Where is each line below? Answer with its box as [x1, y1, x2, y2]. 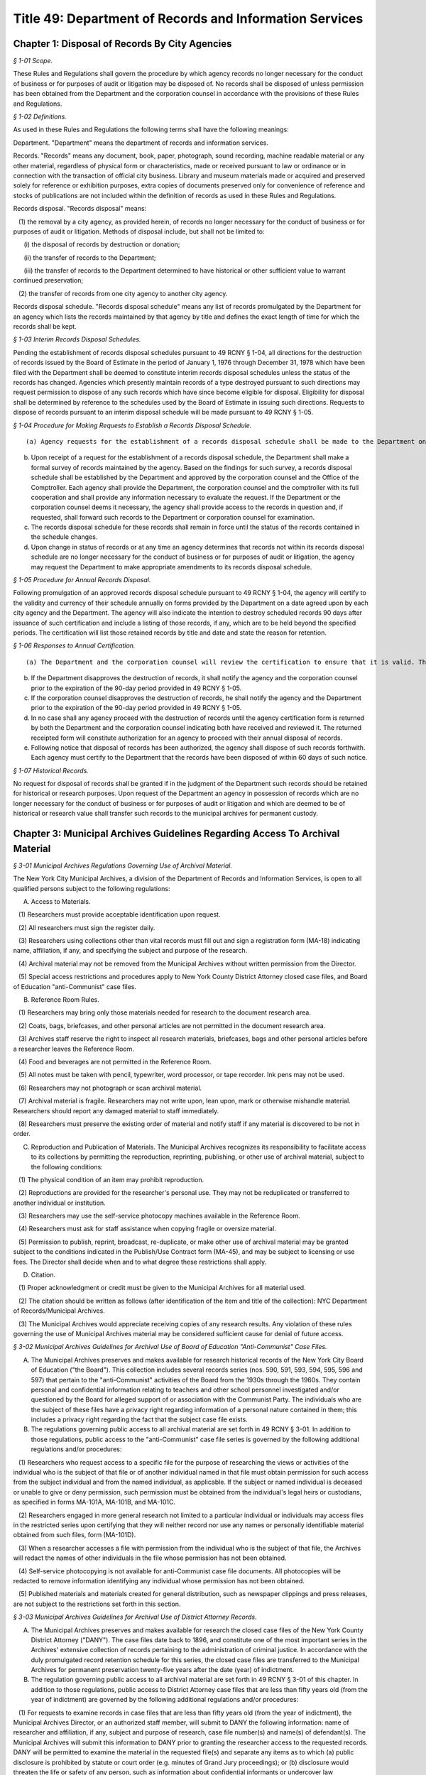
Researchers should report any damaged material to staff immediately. [13, 1106, 219, 1115]
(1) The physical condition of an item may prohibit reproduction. [18, 1175, 204, 1184]
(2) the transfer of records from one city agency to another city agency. [18, 289, 228, 297]
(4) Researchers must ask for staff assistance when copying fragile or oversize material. [18, 1225, 276, 1233]
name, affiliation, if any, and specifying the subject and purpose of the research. [13, 946, 248, 955]
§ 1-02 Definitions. [13, 112, 67, 121]
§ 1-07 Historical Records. [13, 766, 89, 775]
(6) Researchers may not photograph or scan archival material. [18, 1083, 202, 1092]
